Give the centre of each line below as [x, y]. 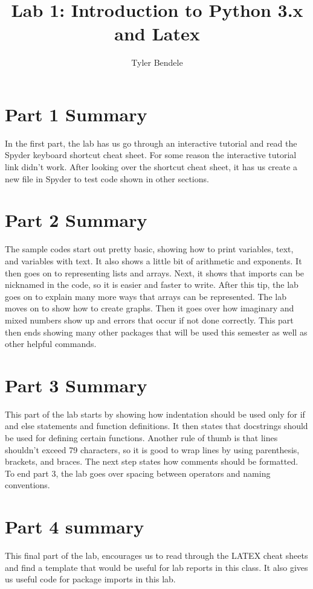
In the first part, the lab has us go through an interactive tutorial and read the [151, 143]
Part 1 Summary [76, 114]
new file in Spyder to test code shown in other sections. [107, 178]
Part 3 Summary [76, 385]
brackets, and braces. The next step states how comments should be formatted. [152, 461]
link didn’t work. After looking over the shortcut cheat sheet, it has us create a [151, 167]
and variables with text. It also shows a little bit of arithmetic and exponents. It [153, 260]
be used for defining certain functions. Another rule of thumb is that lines [141, 438]
